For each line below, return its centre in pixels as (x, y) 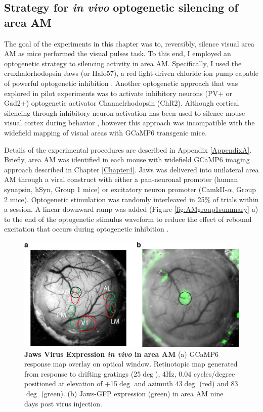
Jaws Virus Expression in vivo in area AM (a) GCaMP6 (121, 354)
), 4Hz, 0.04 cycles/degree (195, 373)
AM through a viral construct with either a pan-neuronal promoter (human (121, 179)
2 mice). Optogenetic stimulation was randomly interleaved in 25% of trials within (131, 199)
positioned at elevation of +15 (71, 383)
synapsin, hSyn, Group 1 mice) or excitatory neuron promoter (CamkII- (116, 189)
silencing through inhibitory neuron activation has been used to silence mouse (125, 112)
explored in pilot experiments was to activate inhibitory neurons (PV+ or (118, 93)
